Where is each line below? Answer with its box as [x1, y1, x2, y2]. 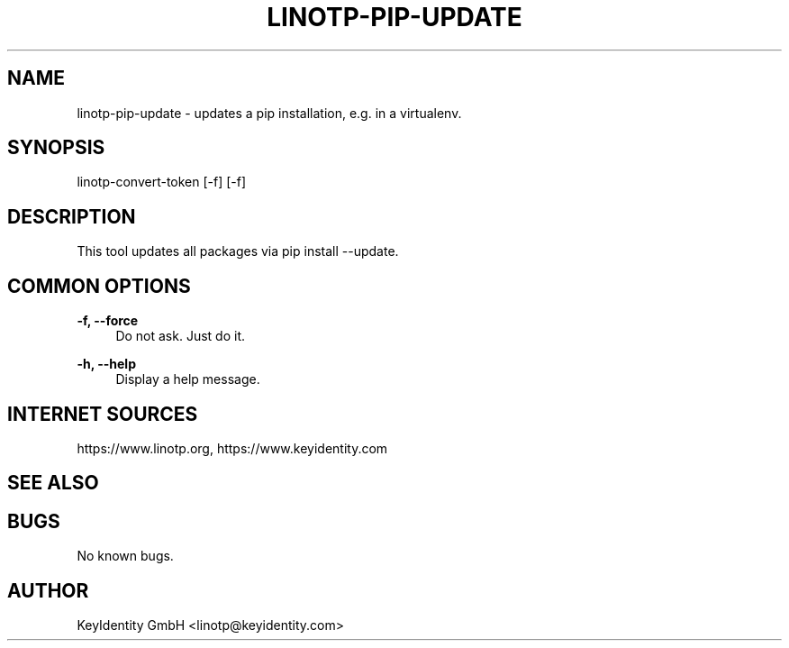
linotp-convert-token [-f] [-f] [77, 174, 247, 190]
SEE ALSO [7, 471, 99, 495]
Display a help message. [115, 371, 260, 388]
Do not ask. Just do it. [115, 328, 245, 344]
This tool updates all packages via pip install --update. [77, 243, 399, 260]
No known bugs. [77, 548, 174, 564]
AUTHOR [7, 579, 89, 602]
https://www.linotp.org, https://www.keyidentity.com [77, 440, 388, 456]
